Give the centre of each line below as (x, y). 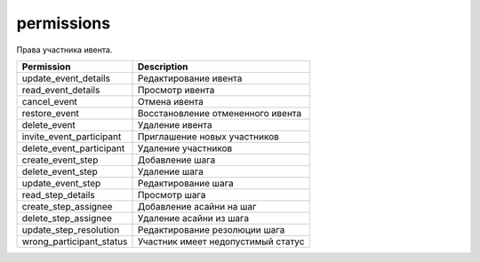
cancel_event (49, 101)
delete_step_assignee (67, 218)
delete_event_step (60, 171)
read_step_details (58, 195)
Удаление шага (171, 171)
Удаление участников (185, 148)
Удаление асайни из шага (193, 218)
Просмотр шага (172, 195)
